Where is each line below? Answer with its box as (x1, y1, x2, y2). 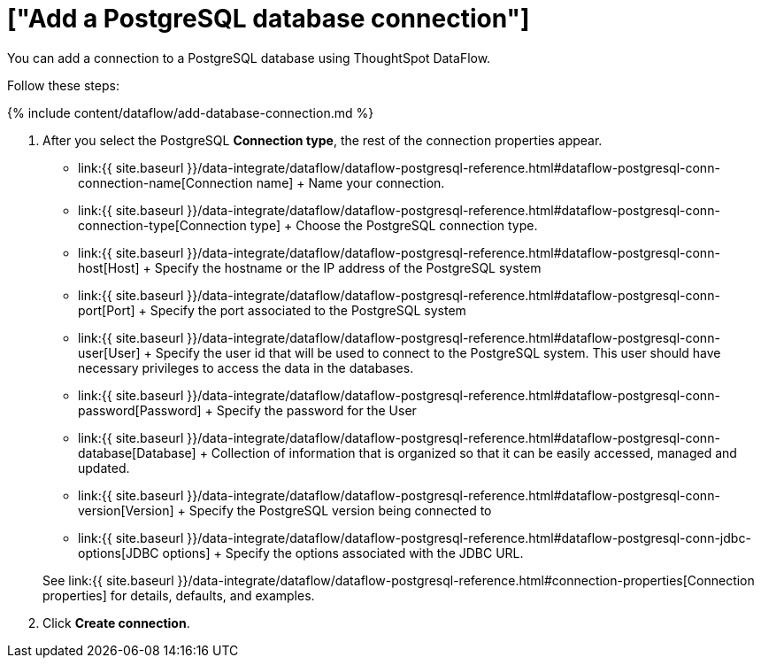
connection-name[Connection (78, 174, 253, 190)
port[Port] (78, 302, 135, 318)
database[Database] (78, 445, 196, 460)
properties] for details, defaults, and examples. (42, 587, 315, 603)
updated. (78, 460, 130, 476)
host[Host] (78, 259, 140, 275)
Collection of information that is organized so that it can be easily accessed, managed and (211, 445, 737, 460)
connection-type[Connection (78, 217, 247, 233)
